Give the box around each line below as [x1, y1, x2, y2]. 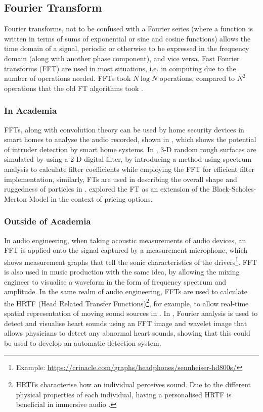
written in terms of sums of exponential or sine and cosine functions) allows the [4, 33, 251, 43]
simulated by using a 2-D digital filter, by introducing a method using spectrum [4, 154, 252, 164]
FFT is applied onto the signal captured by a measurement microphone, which [4, 245, 248, 255]
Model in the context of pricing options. [29, 193, 153, 204]
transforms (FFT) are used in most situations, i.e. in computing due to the [4, 63, 236, 73]
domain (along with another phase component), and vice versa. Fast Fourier [4, 53, 240, 63]
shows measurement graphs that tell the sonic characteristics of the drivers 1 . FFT [4, 255, 257, 267]
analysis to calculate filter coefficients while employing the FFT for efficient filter [4, 163, 254, 174]
